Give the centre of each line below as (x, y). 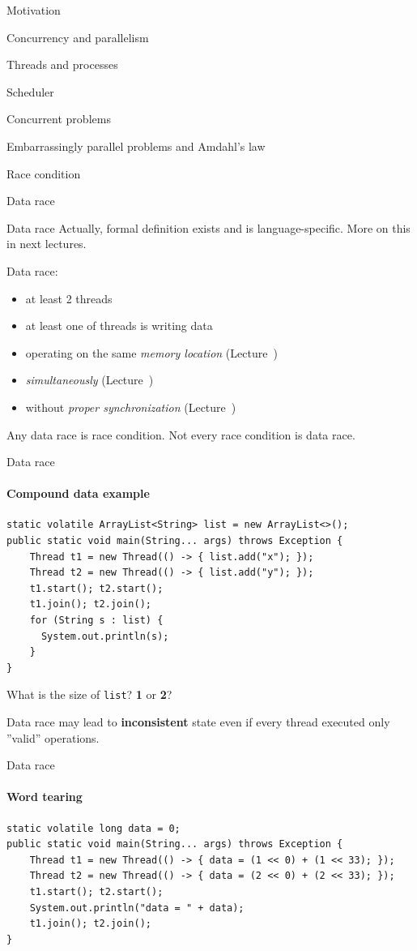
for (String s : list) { (96, 621)
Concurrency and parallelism (78, 37)
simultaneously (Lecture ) (89, 380)
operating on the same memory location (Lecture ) (151, 352)
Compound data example (78, 493)
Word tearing (45, 797)
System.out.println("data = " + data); (137, 908)
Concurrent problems (59, 119)
